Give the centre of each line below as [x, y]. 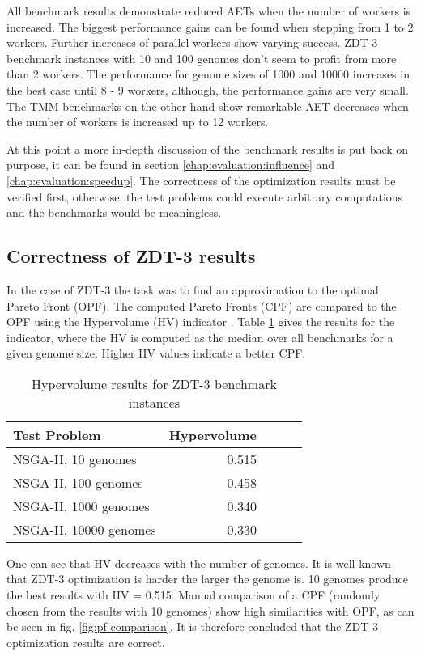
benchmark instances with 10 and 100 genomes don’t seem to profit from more [202, 58]
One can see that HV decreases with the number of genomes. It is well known [199, 563]
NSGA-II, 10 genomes [75, 459]
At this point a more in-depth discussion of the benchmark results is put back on [208, 148]
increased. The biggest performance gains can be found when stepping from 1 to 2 [210, 26]
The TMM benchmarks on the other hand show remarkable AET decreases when [208, 106]
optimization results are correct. [86, 642]
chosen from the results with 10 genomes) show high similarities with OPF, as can [210, 610]
